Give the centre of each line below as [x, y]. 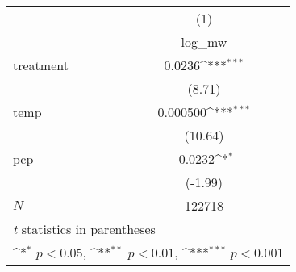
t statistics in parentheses [84, 229]
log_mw [204, 42]
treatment [41, 65]
